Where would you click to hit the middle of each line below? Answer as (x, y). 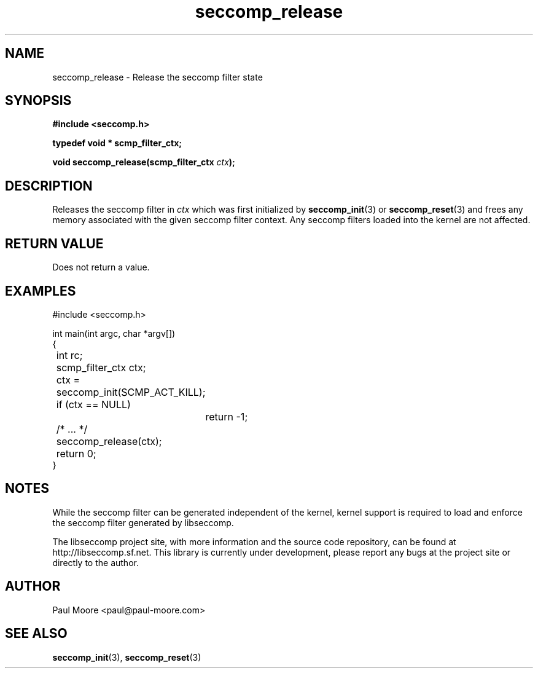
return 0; (76, 453)
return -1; (227, 416)
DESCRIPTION (49, 186)
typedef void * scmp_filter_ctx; (117, 143)
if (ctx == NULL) (93, 404)
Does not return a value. (101, 267)
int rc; (69, 355)
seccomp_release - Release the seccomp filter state (158, 77)
